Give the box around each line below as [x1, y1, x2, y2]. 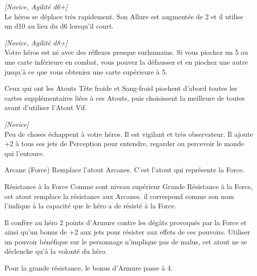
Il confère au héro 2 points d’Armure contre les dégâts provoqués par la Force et [4, 217, 247, 227]
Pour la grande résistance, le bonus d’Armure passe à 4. [4, 263, 173, 273]
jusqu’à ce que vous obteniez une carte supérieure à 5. [4, 66, 168, 77]
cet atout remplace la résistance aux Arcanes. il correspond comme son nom [4, 191, 234, 201]
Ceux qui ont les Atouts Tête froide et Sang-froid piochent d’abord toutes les [4, 83, 237, 93]
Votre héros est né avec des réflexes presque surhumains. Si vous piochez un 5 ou [4, 47, 248, 57]
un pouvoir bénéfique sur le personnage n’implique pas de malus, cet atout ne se [4, 236, 247, 246]
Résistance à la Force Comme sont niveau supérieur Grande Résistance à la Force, [4, 181, 253, 191]
